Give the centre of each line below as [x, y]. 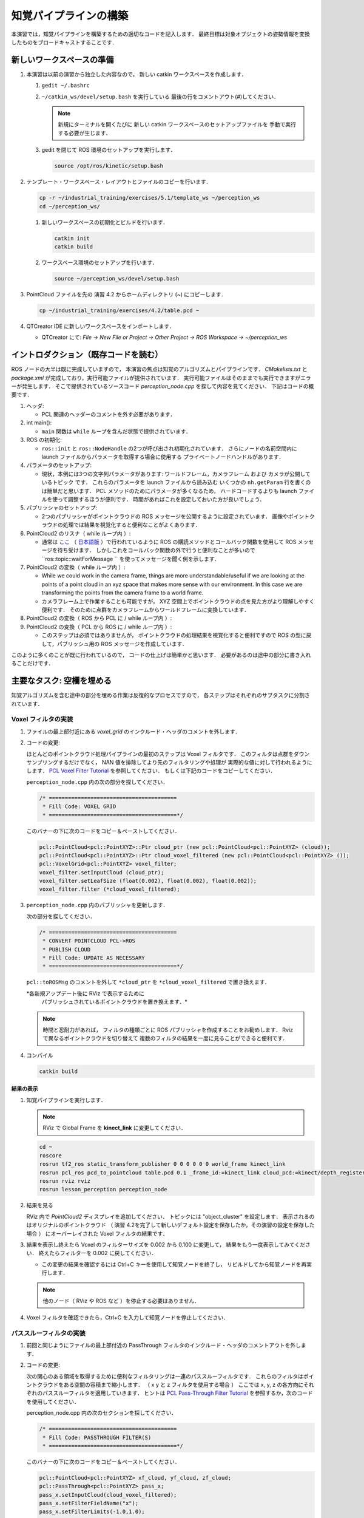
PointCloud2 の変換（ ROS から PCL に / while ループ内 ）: [99, 618]
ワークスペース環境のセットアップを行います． [99, 262]
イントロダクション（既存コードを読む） [87, 355]
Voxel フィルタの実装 [42, 720]
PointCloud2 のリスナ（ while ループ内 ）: [79, 533]
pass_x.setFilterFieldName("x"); [89, 1503]
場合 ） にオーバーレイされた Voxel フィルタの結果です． [97, 1233]
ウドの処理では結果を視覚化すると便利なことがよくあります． [123, 525]
